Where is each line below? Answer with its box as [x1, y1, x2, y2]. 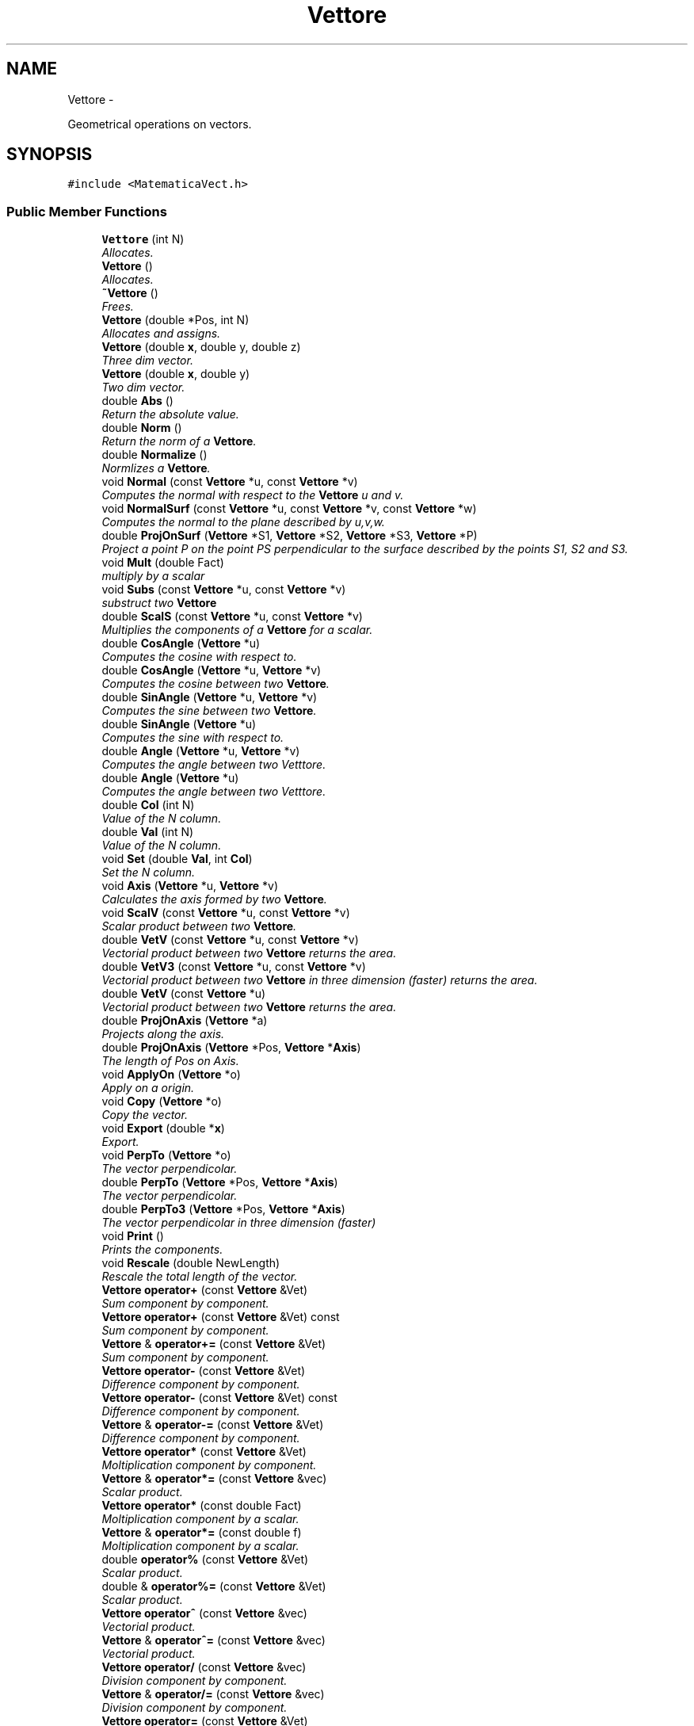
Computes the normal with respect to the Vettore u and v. [101, 488, 404, 502]
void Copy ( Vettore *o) [101, 1094, 222, 1109]
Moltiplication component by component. [101, 1458, 317, 1472]
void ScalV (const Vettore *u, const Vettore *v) [101, 906, 350, 920]
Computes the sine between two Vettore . [101, 704, 317, 718]
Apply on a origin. [101, 1081, 195, 1095]
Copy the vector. [101, 1108, 188, 1122]
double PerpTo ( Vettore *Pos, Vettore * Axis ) [101, 1175, 338, 1189]
